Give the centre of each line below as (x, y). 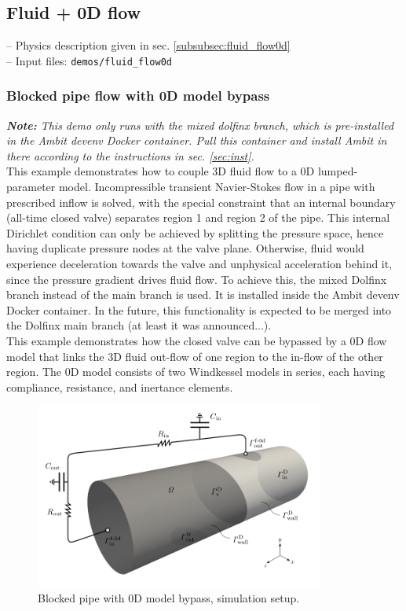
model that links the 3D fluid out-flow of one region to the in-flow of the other (195, 356)
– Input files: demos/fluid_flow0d (89, 60)
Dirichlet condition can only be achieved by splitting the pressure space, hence (195, 232)
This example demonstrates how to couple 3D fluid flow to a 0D (161, 171)
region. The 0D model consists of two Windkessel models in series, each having (196, 372)
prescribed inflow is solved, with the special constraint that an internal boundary (201, 202)
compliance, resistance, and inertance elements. (120, 386)
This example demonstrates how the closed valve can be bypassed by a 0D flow (197, 340)
